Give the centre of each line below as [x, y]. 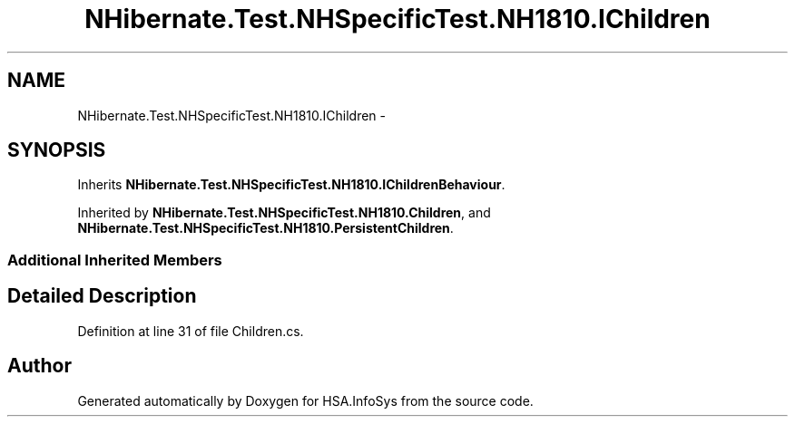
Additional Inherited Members [115, 260]
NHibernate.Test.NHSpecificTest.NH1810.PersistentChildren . [265, 228]
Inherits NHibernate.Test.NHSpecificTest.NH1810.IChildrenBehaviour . [291, 185]
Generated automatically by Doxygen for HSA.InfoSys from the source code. [305, 400]
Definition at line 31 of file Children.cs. [191, 331]
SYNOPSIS [57, 150]
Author [39, 366]
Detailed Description [102, 296]
